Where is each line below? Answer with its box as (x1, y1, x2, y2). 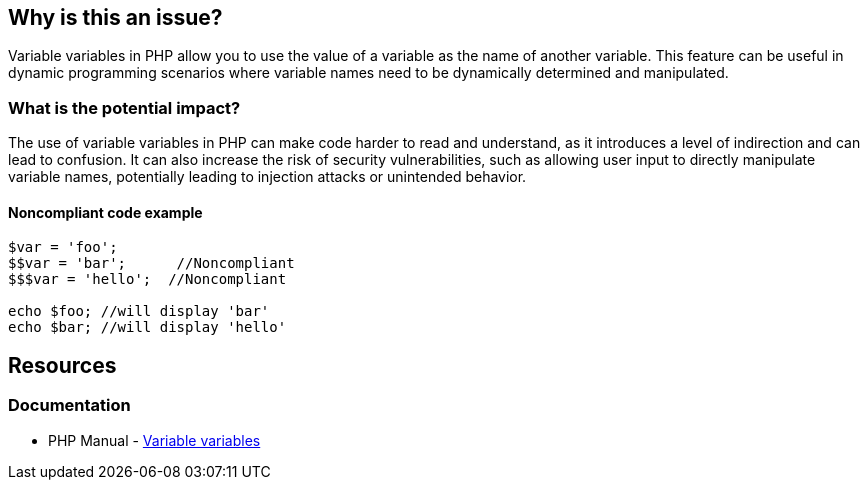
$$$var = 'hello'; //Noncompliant (8, 271, 287, 288)
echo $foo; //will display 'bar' (8, 303, 270, 320)
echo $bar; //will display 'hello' (8, 319, 287, 336)
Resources (8, 352, 117, 378)
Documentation (8, 395, 131, 416)
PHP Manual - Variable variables (48, 431, 261, 449)
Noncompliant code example (8, 203, 203, 221)
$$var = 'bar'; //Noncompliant (8, 255, 295, 272)
